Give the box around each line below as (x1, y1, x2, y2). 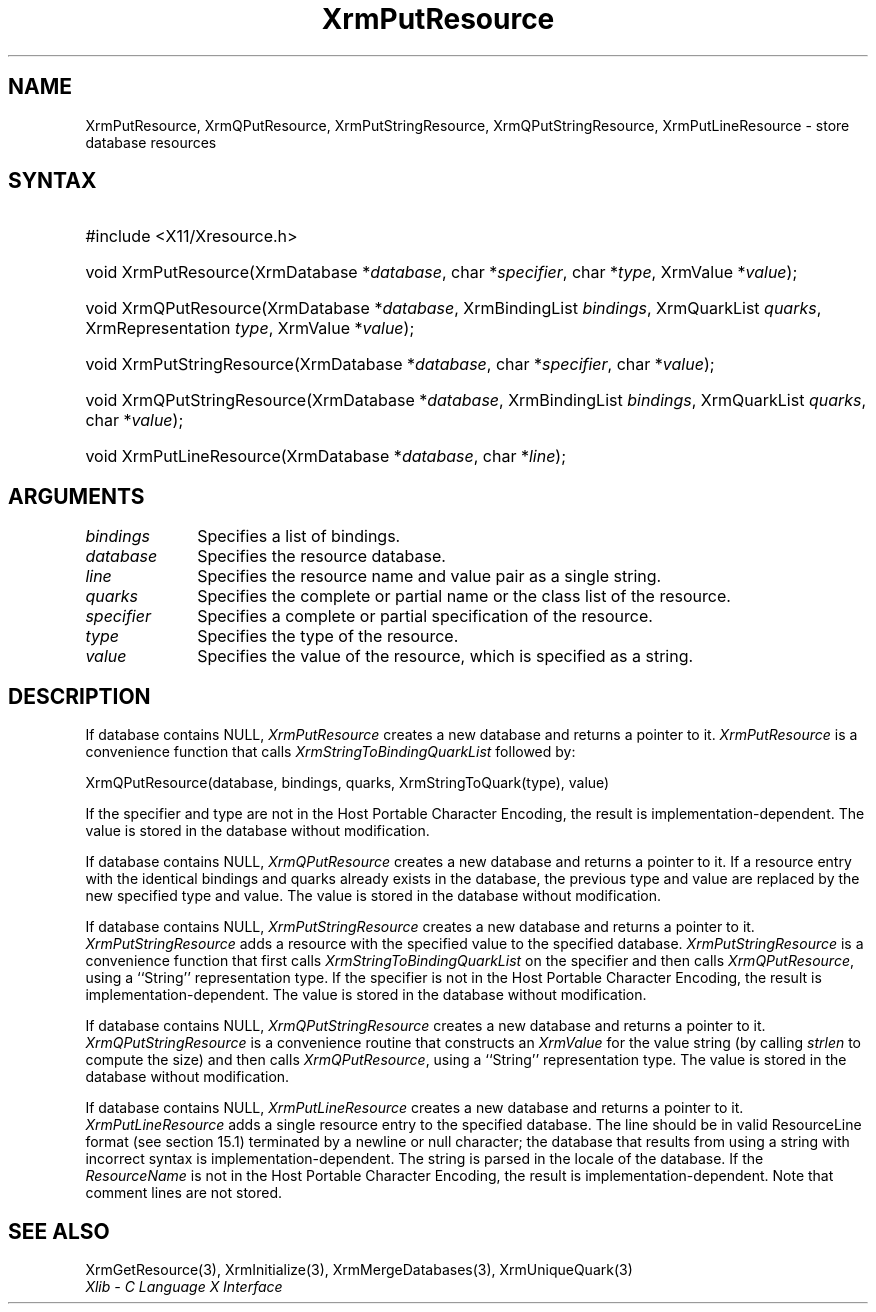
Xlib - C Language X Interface (85, 1277, 283, 1295)
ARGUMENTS (8, 483, 145, 509)
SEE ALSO (8, 1218, 110, 1244)
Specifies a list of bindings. (197, 526, 401, 547)
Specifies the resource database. (197, 546, 446, 567)
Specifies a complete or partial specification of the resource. (197, 606, 653, 627)
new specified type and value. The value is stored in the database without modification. (85, 887, 662, 905)
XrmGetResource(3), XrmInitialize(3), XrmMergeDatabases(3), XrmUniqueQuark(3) (85, 1260, 633, 1278)
